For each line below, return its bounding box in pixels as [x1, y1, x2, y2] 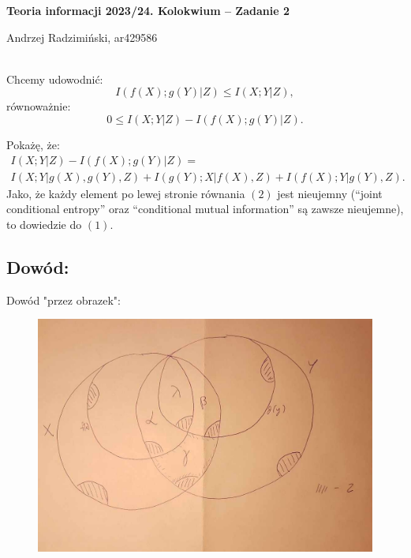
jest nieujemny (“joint [277, 185, 383, 201]
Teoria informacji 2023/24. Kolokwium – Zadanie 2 [6, 2, 290, 18]
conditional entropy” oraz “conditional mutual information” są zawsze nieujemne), [6, 200, 404, 217]
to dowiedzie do [6, 215, 82, 232]
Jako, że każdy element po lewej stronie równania [6, 185, 245, 201]
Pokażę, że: [6, 136, 60, 152]
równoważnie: [6, 98, 71, 114]
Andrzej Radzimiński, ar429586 [6, 28, 158, 45]
